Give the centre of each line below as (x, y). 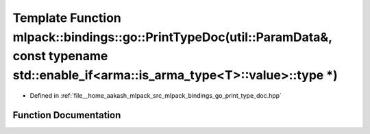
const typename (60, 56)
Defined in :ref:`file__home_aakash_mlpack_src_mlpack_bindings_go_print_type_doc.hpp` (156, 95)
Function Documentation (67, 115)
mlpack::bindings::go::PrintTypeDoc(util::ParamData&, (172, 37)
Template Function (67, 18)
